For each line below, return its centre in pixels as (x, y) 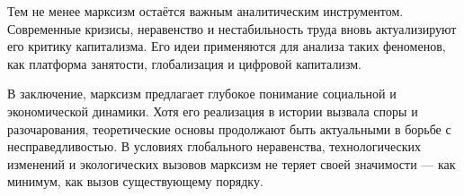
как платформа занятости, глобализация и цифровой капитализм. (185, 63)
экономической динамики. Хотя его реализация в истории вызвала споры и (213, 111)
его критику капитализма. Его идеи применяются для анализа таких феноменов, (227, 46)
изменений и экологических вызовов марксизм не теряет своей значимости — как (232, 163)
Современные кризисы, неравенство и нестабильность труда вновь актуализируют (232, 28)
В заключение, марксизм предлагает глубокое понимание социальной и (202, 94)
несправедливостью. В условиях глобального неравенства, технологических (214, 146)
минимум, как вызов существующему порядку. (135, 181)
